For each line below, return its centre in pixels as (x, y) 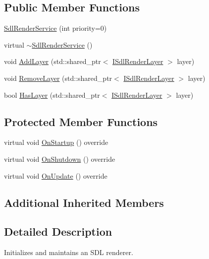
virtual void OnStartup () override (56, 142)
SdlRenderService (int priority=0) (55, 28)
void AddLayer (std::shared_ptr (52, 61)
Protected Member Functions (81, 121)
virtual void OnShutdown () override (60, 159)
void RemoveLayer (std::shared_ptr (58, 78)
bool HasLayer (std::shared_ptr (52, 95)
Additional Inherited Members (84, 202)
